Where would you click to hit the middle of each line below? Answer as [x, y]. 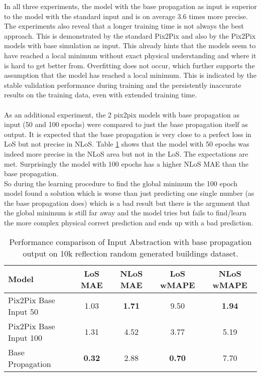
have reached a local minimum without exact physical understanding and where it [130, 55]
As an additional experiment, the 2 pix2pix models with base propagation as [122, 114]
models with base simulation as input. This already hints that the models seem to [130, 45]
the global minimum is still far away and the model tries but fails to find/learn [125, 213]
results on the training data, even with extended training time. [101, 95]
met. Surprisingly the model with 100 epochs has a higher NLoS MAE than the [126, 163]
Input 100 [25, 337]
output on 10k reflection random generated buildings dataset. [130, 253]
